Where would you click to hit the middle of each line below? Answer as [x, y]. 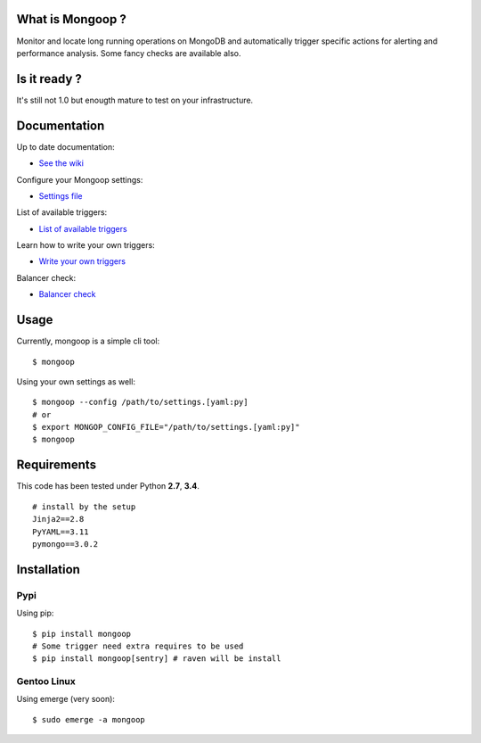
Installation [48, 570]
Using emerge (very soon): [66, 699]
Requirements [57, 465]
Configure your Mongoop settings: [80, 179]
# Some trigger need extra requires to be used [138, 646]
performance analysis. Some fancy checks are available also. [129, 53]
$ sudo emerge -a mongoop [89, 719]
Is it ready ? [49, 79]
